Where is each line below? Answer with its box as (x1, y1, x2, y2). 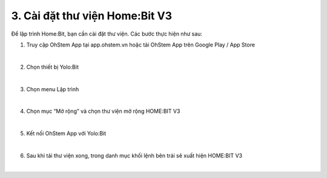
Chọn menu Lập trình (26, 85, 79, 93)
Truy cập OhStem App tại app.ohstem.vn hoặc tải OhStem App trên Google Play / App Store (26, 41, 256, 48)
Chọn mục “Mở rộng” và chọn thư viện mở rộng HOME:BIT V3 (26, 107, 180, 115)
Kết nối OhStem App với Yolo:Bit (26, 130, 107, 137)
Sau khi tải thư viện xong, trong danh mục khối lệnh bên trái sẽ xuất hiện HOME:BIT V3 (26, 151, 242, 159)
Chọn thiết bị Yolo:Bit (26, 63, 79, 71)
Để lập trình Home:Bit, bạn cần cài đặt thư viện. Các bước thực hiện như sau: (11, 30, 203, 37)
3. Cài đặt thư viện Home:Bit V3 (11, 9, 173, 22)
